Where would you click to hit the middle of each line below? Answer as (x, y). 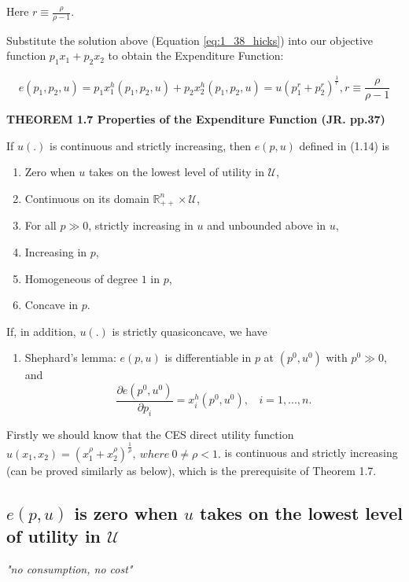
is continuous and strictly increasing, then (150, 145)
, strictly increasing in (141, 225)
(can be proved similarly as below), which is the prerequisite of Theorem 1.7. (192, 470)
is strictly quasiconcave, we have (190, 331)
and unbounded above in (267, 225)
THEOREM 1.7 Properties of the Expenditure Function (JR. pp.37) (196, 119)
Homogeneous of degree (81, 278)
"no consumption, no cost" (70, 568)
